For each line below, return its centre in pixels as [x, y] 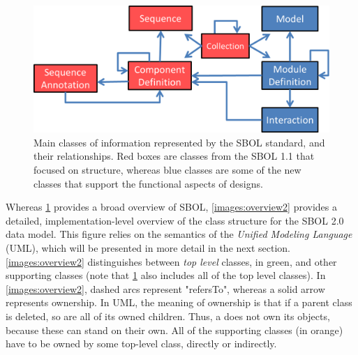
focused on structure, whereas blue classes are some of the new [167, 169]
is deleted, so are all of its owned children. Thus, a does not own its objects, [168, 316]
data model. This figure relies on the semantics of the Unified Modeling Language [179, 234]
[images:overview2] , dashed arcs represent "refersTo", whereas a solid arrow [165, 288]
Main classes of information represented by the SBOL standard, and [179, 142]
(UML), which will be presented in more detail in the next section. [148, 247]
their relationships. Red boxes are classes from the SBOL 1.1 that [174, 156]
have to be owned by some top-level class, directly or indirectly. [141, 343]
